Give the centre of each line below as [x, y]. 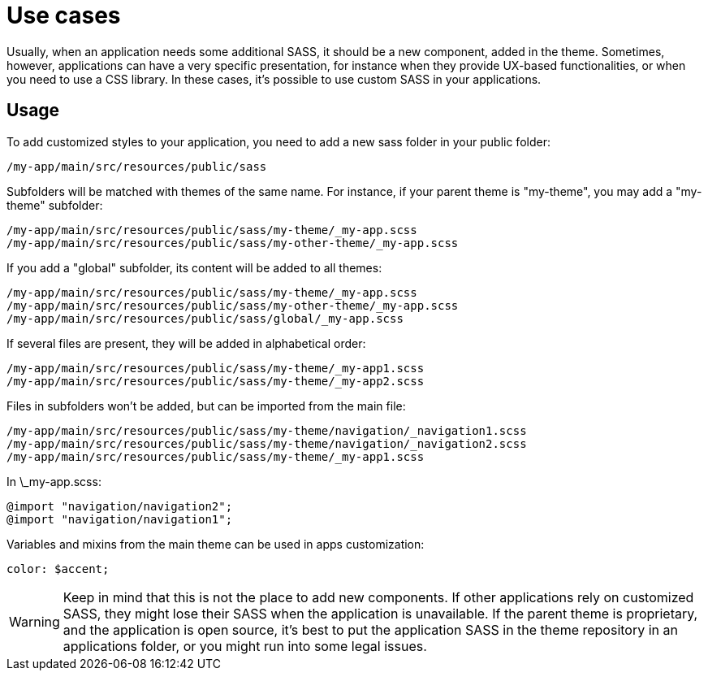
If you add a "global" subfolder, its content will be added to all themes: [194, 267]
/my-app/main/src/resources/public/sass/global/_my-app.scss [205, 318]
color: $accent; [58, 569]
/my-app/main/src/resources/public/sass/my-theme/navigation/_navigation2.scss [267, 443]
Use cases [64, 15]
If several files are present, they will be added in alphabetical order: [186, 343]
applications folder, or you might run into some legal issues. [245, 646]
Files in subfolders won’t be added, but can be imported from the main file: [206, 406]
